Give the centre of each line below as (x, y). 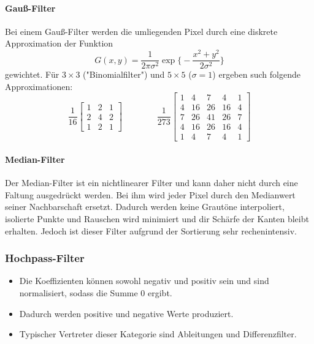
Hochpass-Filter (45, 258)
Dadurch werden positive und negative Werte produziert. (126, 313)
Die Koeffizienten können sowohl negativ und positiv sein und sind (144, 281)
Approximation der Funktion (59, 43)
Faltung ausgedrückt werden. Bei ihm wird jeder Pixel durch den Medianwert (150, 194)
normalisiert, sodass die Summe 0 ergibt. (96, 293)
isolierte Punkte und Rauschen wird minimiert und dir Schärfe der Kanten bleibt (157, 219)
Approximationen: (39, 86)
